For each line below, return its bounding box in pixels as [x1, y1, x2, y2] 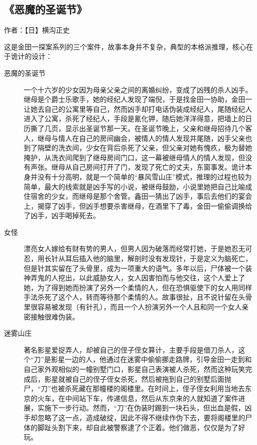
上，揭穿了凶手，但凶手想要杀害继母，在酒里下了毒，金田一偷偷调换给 [24, 200, 252, 211]
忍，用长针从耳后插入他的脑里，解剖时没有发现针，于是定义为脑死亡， [24, 253, 252, 264]
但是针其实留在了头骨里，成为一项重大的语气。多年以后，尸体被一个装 [24, 263, 252, 273]
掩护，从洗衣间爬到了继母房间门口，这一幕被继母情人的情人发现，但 [24, 152, 245, 162]
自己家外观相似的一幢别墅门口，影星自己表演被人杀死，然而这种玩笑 [24, 364, 245, 374]
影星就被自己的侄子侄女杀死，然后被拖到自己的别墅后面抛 [44, 373, 231, 384]
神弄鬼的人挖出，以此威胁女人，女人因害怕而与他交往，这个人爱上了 [24, 272, 245, 283]
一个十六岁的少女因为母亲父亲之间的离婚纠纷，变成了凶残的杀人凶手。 [24, 84, 252, 94]
